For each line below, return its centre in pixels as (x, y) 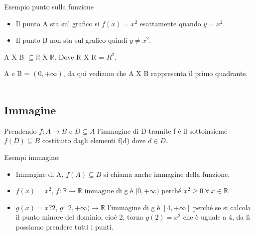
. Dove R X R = (79, 56)
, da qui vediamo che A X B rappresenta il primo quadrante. (155, 73)
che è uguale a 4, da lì (216, 217)
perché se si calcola (222, 207)
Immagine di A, (40, 174)
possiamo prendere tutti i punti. (64, 226)
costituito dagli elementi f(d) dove (94, 140)
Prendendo (20, 130)
